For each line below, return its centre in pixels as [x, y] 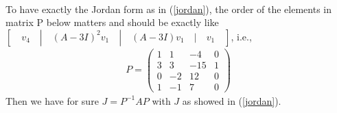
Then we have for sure [52, 100]
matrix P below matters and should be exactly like [112, 22]
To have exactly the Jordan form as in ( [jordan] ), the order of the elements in [169, 9]
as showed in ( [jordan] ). [232, 100]
